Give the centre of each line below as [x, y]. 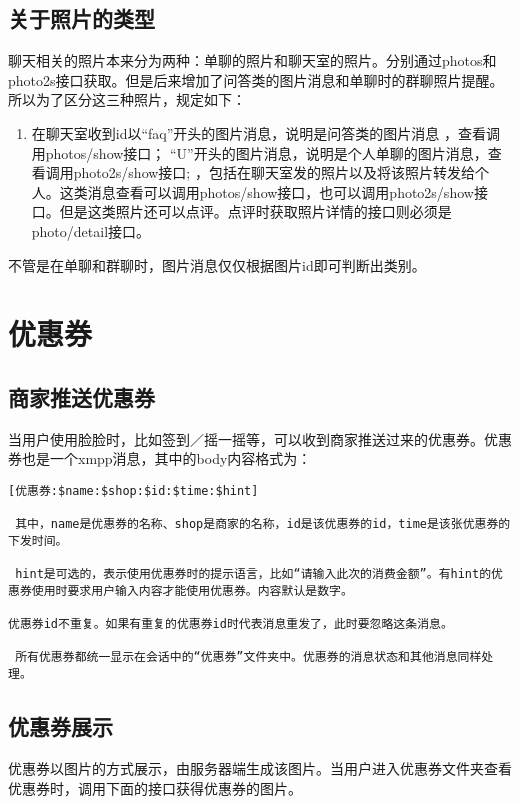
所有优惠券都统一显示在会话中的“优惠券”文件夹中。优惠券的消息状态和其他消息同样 [248, 657]
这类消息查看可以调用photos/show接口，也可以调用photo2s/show [266, 191]
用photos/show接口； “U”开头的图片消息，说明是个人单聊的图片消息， [259, 152]
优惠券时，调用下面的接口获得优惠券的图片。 [155, 787]
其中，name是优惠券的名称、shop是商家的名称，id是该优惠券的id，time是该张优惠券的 [263, 524]
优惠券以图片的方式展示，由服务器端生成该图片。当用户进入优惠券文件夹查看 [260, 767]
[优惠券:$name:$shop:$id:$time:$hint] [133, 490]
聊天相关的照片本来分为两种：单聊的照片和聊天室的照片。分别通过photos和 [252, 60]
